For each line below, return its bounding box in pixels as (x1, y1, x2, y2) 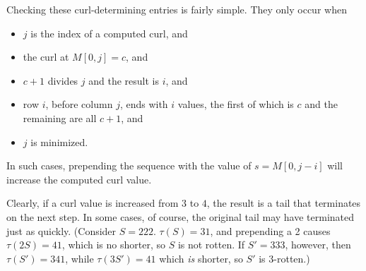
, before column (45, 97, 113, 112)
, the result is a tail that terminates (206, 195, 361, 210)
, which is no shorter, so (61, 237, 165, 252)
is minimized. (30, 134, 88, 149)
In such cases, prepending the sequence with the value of (6, 158, 252, 173)
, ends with (119, 97, 168, 112)
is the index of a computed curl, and (30, 25, 188, 40)
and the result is (88, 73, 159, 88)
